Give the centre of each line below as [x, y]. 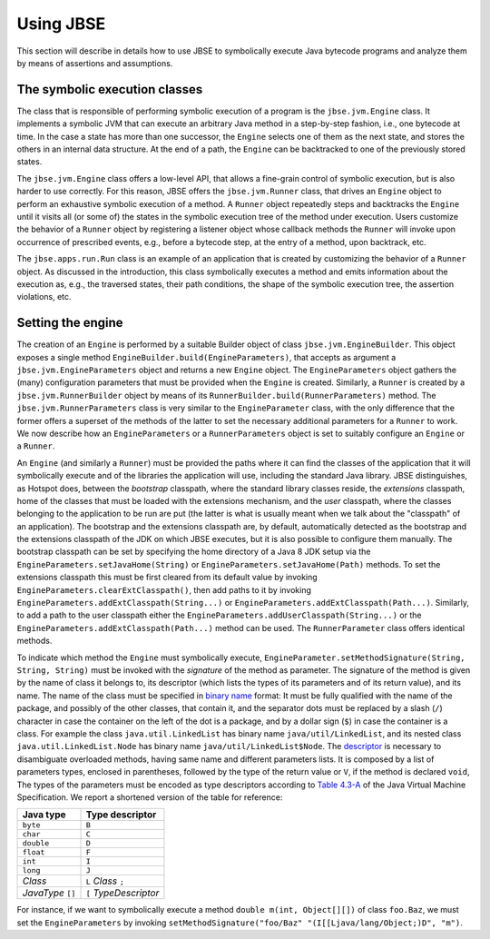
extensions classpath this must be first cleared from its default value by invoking [167, 578]
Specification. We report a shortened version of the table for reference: [150, 797]
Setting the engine [70, 323]
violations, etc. [44, 297]
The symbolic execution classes [110, 89]
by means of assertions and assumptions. [95, 63]
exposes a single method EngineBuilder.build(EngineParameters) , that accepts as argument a [206, 357]
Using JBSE [61, 24]
